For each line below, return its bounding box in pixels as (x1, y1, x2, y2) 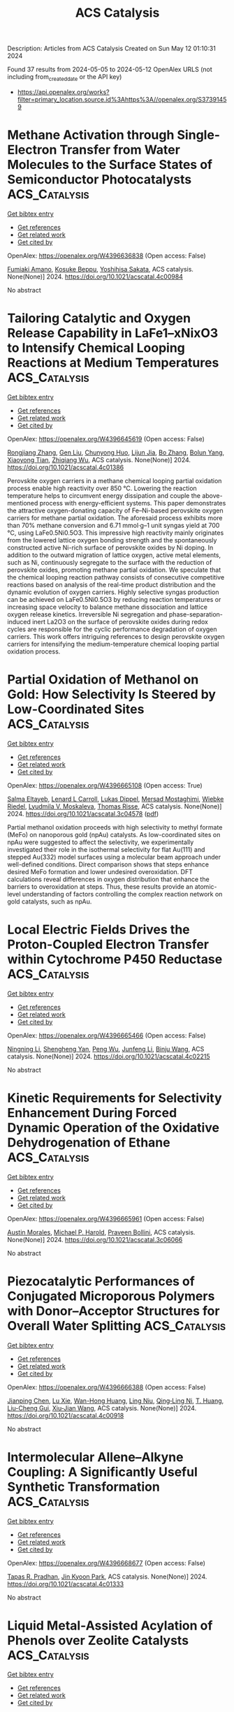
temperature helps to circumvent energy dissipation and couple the (7, 491, 201, 500)
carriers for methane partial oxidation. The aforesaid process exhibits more (7, 513, 223, 522)
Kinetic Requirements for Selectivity (7, 1090, 222, 1106)
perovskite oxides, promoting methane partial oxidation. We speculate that (7, 566, 221, 574)
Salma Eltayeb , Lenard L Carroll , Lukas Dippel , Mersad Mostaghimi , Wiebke (7, 795, 224, 803)
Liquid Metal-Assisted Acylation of (7, 1618, 213, 1633)
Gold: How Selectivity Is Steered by (7, 686, 217, 702)
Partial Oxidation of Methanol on (7, 672, 199, 688)
